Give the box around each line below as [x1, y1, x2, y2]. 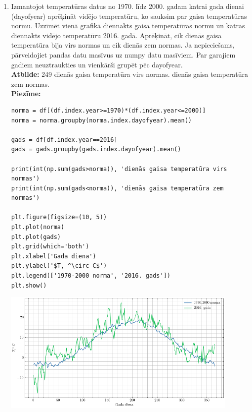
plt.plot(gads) [11, 233, 61, 240]
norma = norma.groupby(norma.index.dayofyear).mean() [11, 117, 192, 124]
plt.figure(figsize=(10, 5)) [11, 214, 107, 221]
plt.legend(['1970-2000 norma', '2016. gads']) [11, 272, 170, 280]
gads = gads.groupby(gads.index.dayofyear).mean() [11, 146, 181, 153]
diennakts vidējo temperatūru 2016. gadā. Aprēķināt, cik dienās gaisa [11, 30, 222, 40]
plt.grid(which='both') [11, 243, 89, 250]
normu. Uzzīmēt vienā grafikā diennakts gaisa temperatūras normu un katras [11, 20, 245, 31]
